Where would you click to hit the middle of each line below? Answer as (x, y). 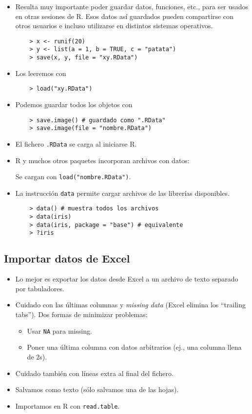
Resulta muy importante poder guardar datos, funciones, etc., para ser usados (132, 6)
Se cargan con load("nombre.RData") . (73, 177)
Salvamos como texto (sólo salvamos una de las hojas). (97, 389)
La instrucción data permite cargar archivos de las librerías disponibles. (122, 193)
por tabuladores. (40, 288)
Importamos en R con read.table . (68, 405)
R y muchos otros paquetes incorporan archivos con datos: (102, 160)
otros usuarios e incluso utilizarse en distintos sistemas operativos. (114, 26)
